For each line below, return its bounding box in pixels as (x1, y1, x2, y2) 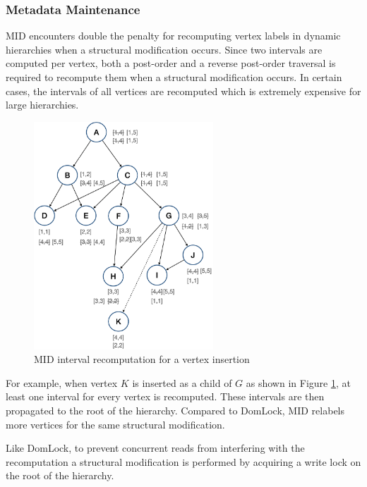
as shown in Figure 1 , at (246, 375, 351, 390)
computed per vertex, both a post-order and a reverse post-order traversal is (6, 56, 336, 70)
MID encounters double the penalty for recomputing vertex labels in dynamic (6, 28, 341, 43)
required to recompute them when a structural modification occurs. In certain (6, 70, 342, 84)
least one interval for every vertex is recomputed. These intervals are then (6, 389, 325, 404)
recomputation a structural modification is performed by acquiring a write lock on (6, 454, 361, 469)
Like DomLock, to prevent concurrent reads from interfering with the (6, 440, 305, 455)
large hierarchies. (6, 97, 79, 112)
